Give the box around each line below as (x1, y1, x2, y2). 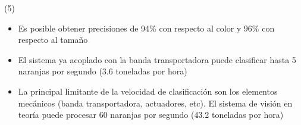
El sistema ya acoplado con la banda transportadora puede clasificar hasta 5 (18, 53, 296, 65)
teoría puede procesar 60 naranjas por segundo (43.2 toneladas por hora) (18, 108, 284, 121)
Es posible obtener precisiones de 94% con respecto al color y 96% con (18, 21, 275, 34)
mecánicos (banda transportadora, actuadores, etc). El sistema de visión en (18, 96, 293, 109)
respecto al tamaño (18, 33, 88, 46)
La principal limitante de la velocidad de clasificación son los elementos (18, 85, 278, 97)
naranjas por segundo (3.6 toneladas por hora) (18, 65, 187, 77)
